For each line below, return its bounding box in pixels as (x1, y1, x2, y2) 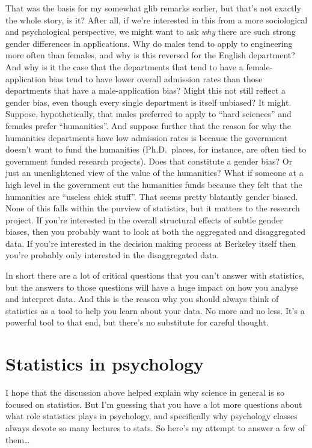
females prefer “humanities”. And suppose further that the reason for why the (5, 119, 292, 132)
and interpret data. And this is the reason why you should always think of (5, 292, 279, 305)
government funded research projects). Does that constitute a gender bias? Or (5, 154, 293, 167)
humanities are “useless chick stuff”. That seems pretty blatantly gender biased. (5, 190, 298, 202)
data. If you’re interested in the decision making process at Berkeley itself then (5, 237, 296, 249)
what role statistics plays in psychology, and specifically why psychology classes (5, 410, 298, 422)
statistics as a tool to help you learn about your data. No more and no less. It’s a (5, 304, 305, 316)
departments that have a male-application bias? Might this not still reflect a (5, 84, 286, 97)
